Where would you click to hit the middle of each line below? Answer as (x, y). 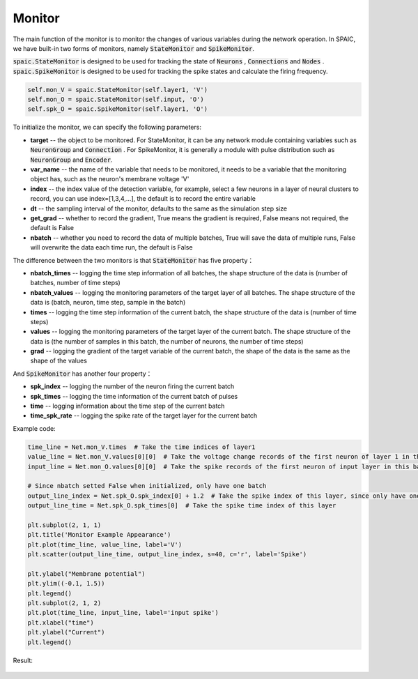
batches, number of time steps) (76, 283)
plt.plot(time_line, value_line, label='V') (105, 544)
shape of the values (59, 361)
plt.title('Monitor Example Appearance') (99, 535)
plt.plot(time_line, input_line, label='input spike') (123, 613)
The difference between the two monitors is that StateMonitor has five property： (133, 260)
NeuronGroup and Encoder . (71, 160)
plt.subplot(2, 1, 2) (64, 603)
